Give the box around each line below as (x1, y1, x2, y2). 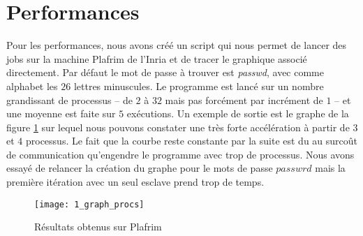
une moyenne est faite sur (6, 106, 116, 121)
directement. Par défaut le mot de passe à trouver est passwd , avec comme (6, 65, 324, 80)
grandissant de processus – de (6, 92, 133, 107)
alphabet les (6, 78, 58, 93)
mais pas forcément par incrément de (165, 92, 323, 107)
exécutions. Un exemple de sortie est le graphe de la (126, 106, 349, 121)
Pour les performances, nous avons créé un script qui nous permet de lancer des (6, 38, 347, 52)
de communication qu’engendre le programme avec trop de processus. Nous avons (6, 147, 355, 161)
